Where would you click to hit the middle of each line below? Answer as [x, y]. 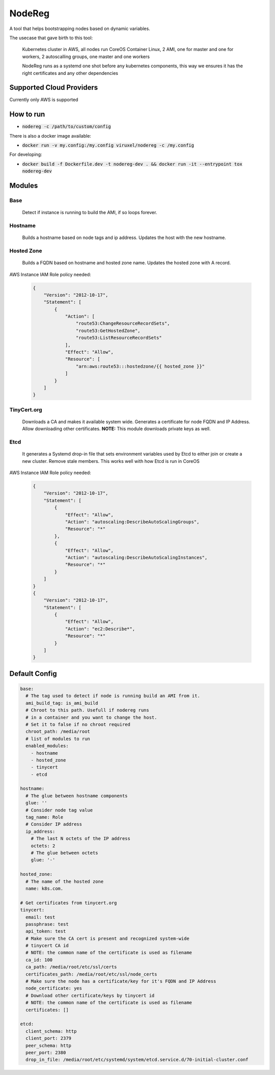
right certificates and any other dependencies [70, 73]
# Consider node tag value [59, 810]
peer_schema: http [48, 1045]
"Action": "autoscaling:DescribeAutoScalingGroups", [132, 522]
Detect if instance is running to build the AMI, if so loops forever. [90, 213]
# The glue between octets [65, 853]
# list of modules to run [58, 739]
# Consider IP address [54, 824]
